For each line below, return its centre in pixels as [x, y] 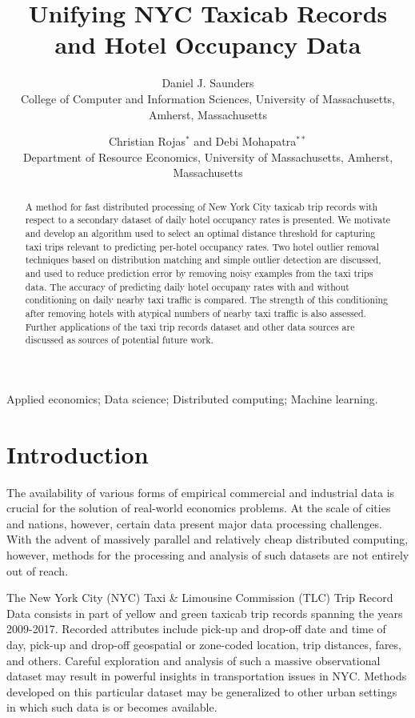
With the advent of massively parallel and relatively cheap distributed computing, [207, 539]
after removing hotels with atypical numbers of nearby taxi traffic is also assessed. [196, 313]
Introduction [78, 453]
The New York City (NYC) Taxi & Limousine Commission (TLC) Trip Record [200, 598]
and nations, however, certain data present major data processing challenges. [194, 523]
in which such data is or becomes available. [112, 707]
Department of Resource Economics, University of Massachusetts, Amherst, [208, 156]
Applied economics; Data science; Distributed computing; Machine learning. [192, 398]
